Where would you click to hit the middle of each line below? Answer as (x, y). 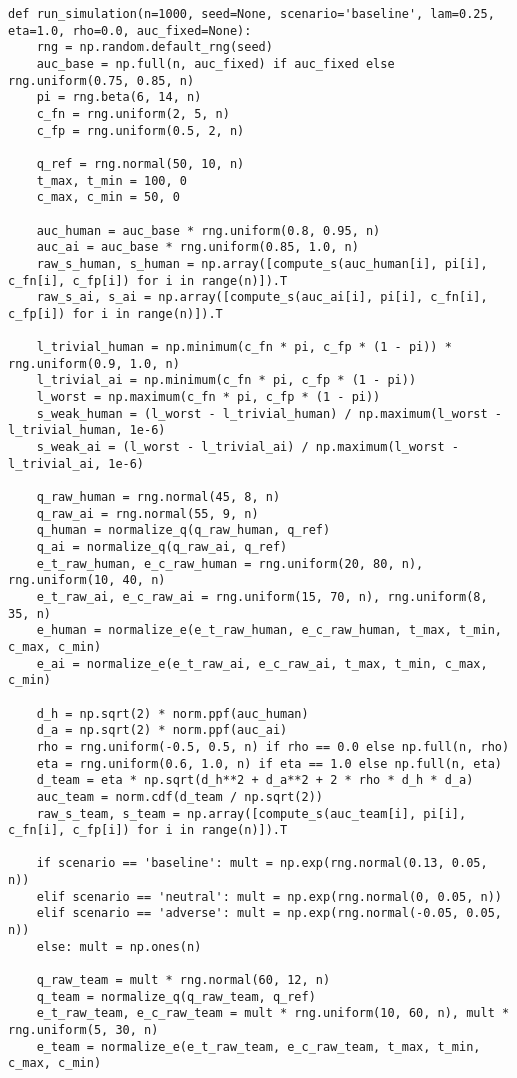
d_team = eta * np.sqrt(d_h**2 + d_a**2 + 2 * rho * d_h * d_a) (255, 780)
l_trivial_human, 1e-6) (87, 430)
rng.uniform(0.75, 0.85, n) (101, 80)
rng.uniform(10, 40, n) (87, 580)
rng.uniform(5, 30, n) (83, 1030)
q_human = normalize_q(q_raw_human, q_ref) (183, 530)
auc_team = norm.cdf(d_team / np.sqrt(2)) (179, 796)
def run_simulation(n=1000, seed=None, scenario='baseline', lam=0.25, (251, 14)
